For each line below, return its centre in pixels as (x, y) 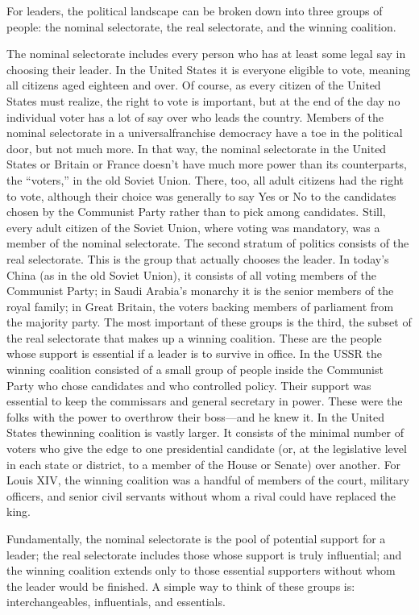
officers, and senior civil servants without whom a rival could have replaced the (201, 495)
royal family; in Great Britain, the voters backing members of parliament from (200, 306)
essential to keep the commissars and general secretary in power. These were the (205, 401)
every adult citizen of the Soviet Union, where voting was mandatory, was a (193, 227)
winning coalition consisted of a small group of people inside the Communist (195, 370)
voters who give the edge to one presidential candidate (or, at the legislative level (207, 449)
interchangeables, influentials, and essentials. (116, 602)
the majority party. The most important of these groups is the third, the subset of (209, 322)
